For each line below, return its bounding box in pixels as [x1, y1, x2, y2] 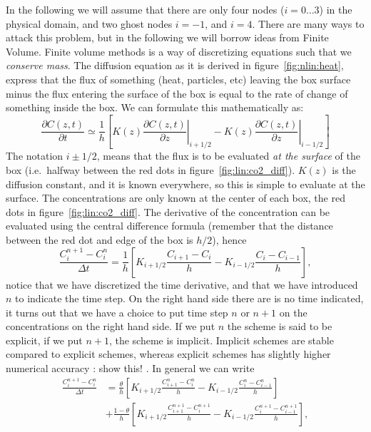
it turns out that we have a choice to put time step [6, 304, 228, 319]
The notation [6, 148, 63, 163]
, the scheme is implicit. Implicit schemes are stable [108, 332, 334, 347]
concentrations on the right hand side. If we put [6, 319, 215, 334]
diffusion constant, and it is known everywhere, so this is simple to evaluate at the [6, 176, 365, 191]
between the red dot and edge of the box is [6, 232, 193, 247]
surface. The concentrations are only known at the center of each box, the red [6, 190, 345, 205]
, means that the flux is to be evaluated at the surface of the [96, 148, 360, 163]
